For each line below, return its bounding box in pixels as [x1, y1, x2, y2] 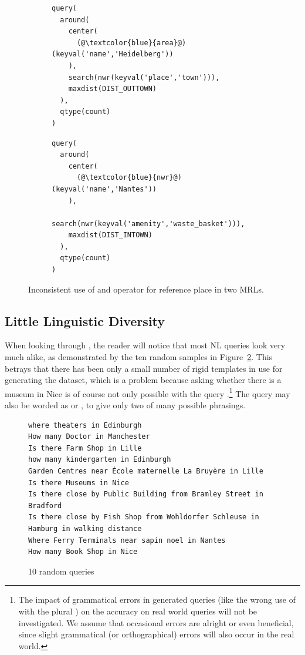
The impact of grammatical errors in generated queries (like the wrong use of [18, 593, 296, 606]
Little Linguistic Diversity [5, 311, 165, 330]
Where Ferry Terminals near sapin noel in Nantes [28, 536, 226, 545]
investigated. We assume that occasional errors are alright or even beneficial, [18, 616, 294, 629]
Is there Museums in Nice [28, 478, 129, 487]
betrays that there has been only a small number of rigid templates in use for [5, 362, 283, 374]
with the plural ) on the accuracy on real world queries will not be [18, 604, 257, 617]
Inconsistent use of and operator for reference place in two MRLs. [28, 283, 264, 295]
